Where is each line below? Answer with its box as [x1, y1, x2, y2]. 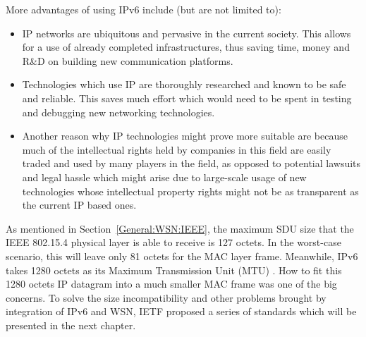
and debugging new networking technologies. [22, 104, 215, 119]
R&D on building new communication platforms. [22, 53, 233, 68]
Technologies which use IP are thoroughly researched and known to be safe [22, 77, 346, 92]
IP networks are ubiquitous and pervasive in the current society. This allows [22, 25, 351, 40]
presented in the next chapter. [6, 317, 136, 332]
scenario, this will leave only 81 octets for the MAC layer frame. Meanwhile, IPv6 [6, 248, 358, 263]
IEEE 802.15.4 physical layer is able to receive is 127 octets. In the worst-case [6, 235, 341, 250]
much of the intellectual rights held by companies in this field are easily [22, 142, 331, 157]
